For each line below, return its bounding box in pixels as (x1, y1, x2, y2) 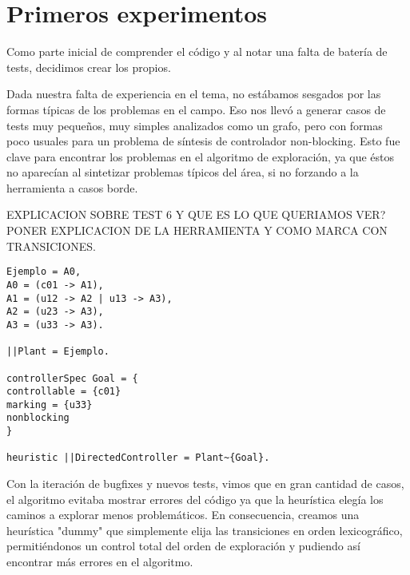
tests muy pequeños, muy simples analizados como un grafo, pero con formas (6, 117, 383, 133)
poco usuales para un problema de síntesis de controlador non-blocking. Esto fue (6, 133, 400, 149)
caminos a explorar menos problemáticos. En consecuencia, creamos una (6, 506, 360, 523)
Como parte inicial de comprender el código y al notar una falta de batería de (6, 43, 388, 60)
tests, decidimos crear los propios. (6, 58, 171, 75)
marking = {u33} (6, 399, 93, 410)
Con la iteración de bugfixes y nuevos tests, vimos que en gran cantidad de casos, (6, 475, 404, 492)
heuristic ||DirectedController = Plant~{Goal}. (6, 452, 270, 464)
